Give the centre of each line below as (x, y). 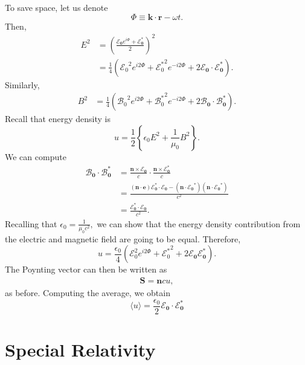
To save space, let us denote (56, 7)
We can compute (36, 156)
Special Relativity (80, 349)
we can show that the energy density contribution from (199, 223)
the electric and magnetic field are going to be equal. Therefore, (123, 238)
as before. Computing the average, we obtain (88, 292)
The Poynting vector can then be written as (86, 269)
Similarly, (22, 84)
